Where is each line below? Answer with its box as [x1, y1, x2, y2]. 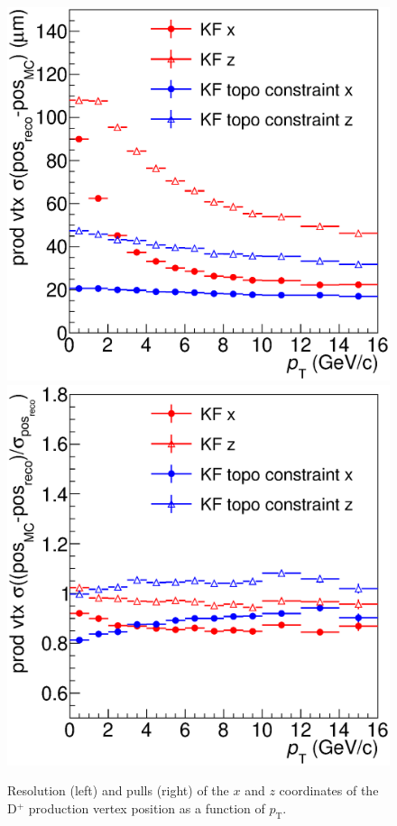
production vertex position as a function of [28, 798, 265, 817]
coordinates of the [279, 781, 379, 800]
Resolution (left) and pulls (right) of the [7, 781, 229, 800]
